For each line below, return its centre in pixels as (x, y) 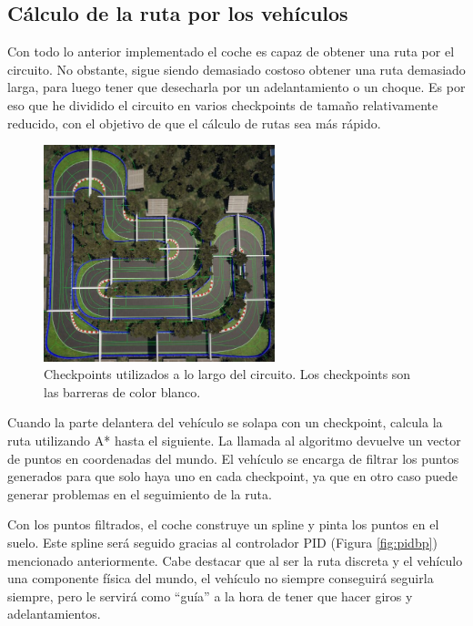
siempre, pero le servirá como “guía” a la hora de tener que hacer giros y (210, 595)
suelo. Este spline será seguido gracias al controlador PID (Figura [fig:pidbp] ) (222, 543)
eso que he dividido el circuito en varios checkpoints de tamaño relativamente (223, 104)
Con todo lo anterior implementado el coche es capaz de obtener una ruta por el (231, 51)
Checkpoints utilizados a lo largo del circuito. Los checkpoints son (227, 374)
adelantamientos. (54, 614)
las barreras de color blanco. (122, 391)
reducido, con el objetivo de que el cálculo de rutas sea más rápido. (194, 123)
